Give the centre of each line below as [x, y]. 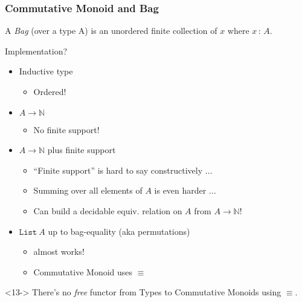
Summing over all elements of [88, 190]
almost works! [59, 251]
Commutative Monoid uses [83, 271]
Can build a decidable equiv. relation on [108, 210]
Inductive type [46, 71]
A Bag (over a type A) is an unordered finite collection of [111, 31]
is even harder [180, 190]
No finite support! [66, 129]
